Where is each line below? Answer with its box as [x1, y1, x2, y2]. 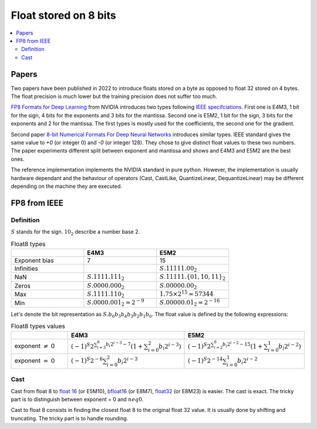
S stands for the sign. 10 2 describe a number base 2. [11, 228, 140, 237]
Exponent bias [14, 256, 54, 264]
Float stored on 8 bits [11, 9, 117, 22]
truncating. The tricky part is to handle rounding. [11, 414, 129, 422]
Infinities [14, 265, 38, 273]
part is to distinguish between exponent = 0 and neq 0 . [11, 396, 144, 403]
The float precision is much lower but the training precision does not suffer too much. [11, 93, 217, 100]
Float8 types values [11, 322, 66, 330]
